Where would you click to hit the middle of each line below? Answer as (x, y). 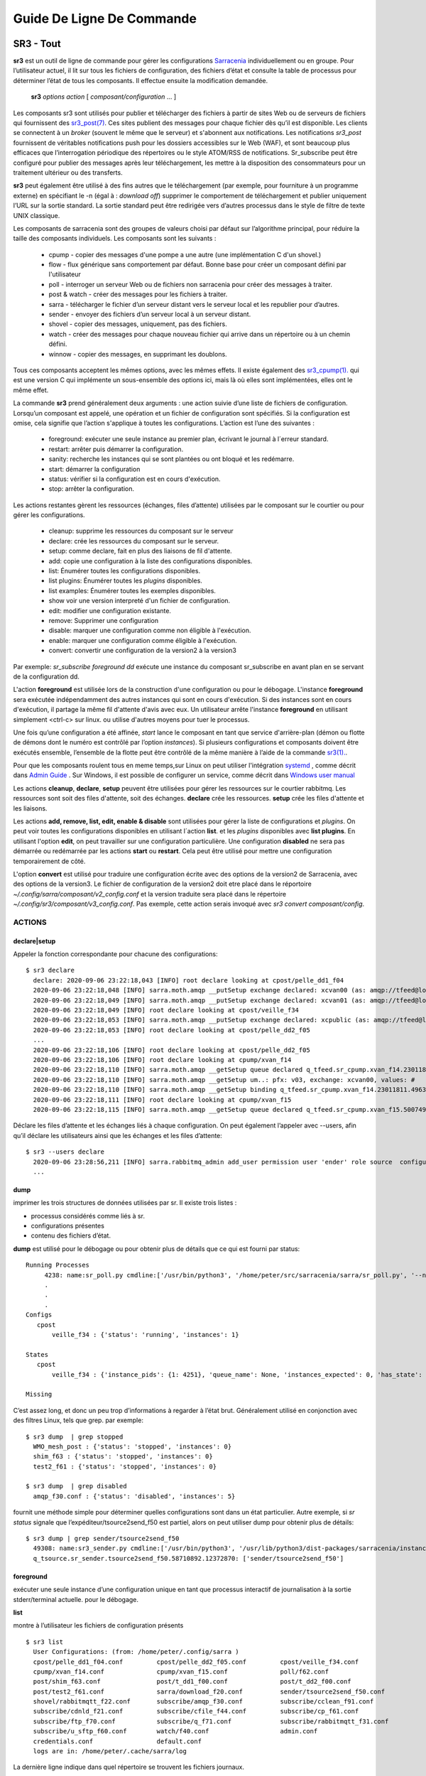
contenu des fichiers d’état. (71, 1235)
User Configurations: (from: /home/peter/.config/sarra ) (136, 1652)
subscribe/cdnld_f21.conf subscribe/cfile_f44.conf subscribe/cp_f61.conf (196, 1711)
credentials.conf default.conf (118, 1741)
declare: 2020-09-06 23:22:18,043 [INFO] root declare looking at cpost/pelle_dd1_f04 (189, 980)
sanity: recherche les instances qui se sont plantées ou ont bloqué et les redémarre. (171, 459)
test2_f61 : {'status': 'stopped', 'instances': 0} (125, 1466)
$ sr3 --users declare (65, 1152)
